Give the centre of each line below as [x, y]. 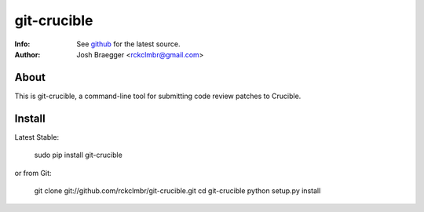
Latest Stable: [37, 137]
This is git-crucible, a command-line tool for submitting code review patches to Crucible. [158, 96]
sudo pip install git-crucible [79, 155]
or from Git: [33, 173]
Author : [27, 54]
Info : [22, 44]
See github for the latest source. [128, 44]
